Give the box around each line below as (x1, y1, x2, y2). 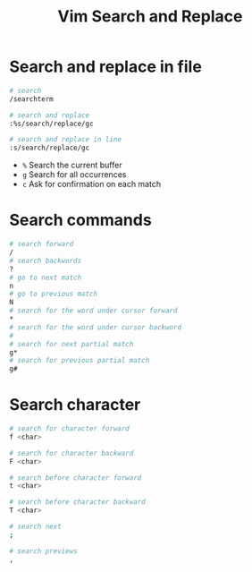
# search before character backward (9, 498, 146, 507)
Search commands (9, 210, 152, 230)
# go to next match (9, 273, 82, 282)
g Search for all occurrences (21, 169, 127, 180)
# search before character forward (9, 473, 142, 482)
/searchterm (9, 94, 54, 104)
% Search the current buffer (21, 159, 122, 171)
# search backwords (9, 256, 82, 265)
